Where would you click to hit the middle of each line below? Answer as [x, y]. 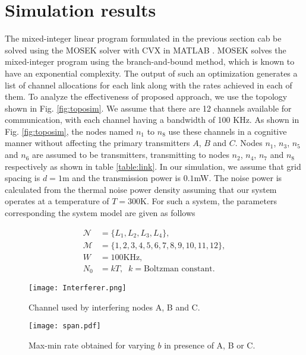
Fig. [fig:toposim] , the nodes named [69, 131]
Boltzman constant [178, 269]
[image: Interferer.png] [78, 288]
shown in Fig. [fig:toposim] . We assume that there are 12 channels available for [148, 108]
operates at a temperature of [57, 201]
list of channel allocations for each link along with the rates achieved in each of [149, 85]
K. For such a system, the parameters [209, 201]
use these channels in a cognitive [228, 131]
